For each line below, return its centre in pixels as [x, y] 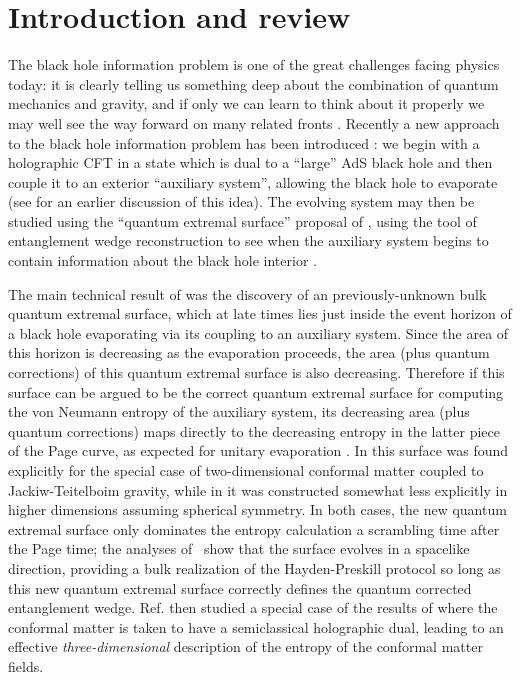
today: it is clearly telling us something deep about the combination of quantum [253, 83]
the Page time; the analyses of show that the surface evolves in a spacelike [239, 548]
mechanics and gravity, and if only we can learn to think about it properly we [246, 103]
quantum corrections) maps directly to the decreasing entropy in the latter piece [254, 430]
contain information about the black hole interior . [162, 260]
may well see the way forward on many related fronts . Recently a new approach [254, 122]
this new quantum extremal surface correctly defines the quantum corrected [240, 587]
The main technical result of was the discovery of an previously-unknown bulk [247, 293]
